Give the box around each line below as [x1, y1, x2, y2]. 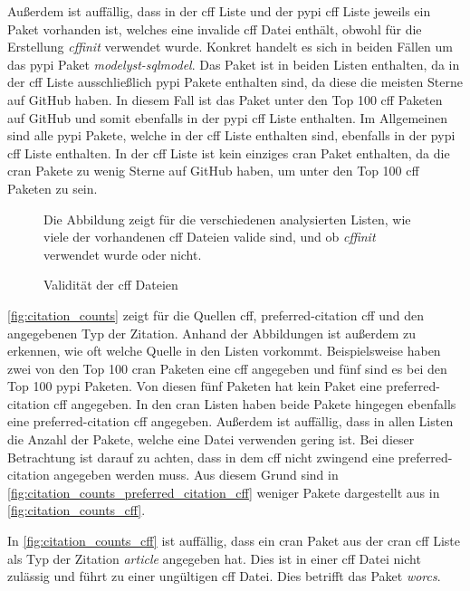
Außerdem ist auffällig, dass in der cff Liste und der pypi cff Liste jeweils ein [7, 2, 431, 20]
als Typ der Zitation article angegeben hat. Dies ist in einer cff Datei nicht [7, 548, 421, 567]
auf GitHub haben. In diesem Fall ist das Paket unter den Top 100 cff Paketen [7, 90, 443, 109]
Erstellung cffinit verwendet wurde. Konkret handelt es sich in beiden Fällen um [7, 37, 453, 56]
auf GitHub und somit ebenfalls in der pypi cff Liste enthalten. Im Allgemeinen [7, 108, 447, 127]
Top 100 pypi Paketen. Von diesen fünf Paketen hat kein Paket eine [7, 377, 382, 396]
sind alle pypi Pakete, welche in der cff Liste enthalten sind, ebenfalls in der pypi [7, 126, 456, 145]
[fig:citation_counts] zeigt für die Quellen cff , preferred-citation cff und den [7, 305, 424, 324]
